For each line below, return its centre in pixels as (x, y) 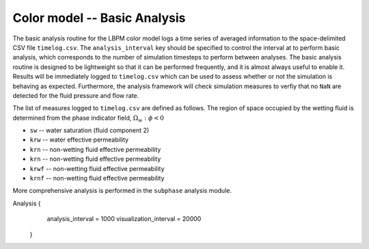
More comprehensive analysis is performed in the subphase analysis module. (122, 191)
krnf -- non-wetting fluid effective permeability (97, 179)
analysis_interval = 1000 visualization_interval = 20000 (124, 219)
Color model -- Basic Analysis (99, 18)
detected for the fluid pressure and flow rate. (76, 95)
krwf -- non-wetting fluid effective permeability (97, 168)
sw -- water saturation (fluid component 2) (90, 131)
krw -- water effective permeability (79, 140)
